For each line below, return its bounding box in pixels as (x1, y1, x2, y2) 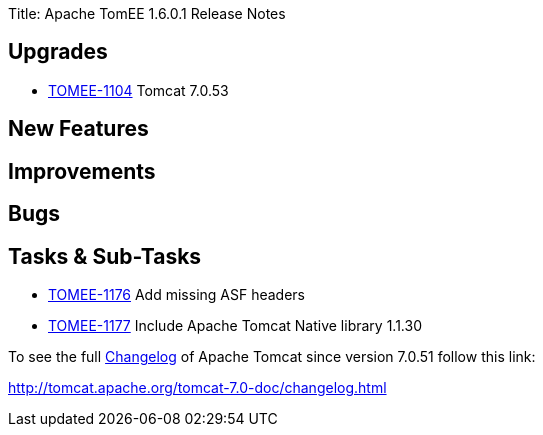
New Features (8, 116, 149, 142)
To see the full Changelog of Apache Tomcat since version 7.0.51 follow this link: (8, 347, 536, 365)
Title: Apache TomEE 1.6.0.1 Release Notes (8, 5, 286, 22)
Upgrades (8, 39, 108, 65)
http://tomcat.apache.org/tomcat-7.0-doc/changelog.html (8, 378, 387, 396)
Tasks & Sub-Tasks (8, 243, 202, 269)
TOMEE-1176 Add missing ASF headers (48, 285, 305, 303)
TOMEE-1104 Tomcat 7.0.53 (48, 81, 229, 99)
